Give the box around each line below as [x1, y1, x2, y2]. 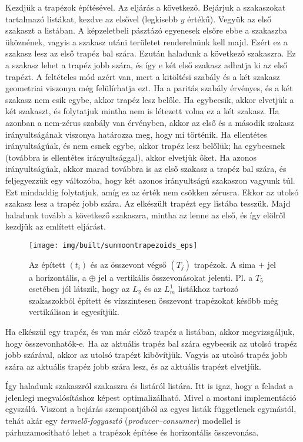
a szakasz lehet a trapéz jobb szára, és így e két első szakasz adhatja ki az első [5, 58, 288, 71]
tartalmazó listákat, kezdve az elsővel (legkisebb [5, 12, 178, 25]
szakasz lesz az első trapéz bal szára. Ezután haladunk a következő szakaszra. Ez [5, 47, 296, 59]
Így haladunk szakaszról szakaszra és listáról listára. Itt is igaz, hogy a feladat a [5, 380, 294, 392]
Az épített [29, 258, 65, 270]
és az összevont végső [90, 258, 167, 270]
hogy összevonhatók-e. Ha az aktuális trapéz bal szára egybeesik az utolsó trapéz [5, 337, 297, 349]
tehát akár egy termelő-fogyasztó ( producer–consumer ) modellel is [5, 414, 241, 427]
